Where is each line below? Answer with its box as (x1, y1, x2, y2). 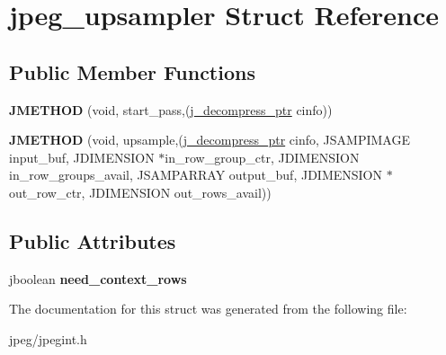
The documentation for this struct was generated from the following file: (9, 299, 407, 318)
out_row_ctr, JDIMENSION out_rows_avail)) (9, 182, 272, 201)
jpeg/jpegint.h (9, 329, 87, 348)
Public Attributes (9, 226, 176, 254)
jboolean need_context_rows (9, 269, 187, 288)
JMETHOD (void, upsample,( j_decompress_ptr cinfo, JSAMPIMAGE (9, 130, 410, 149)
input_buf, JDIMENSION (9, 147, 155, 166)
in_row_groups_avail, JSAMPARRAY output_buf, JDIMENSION (9, 165, 383, 184)
